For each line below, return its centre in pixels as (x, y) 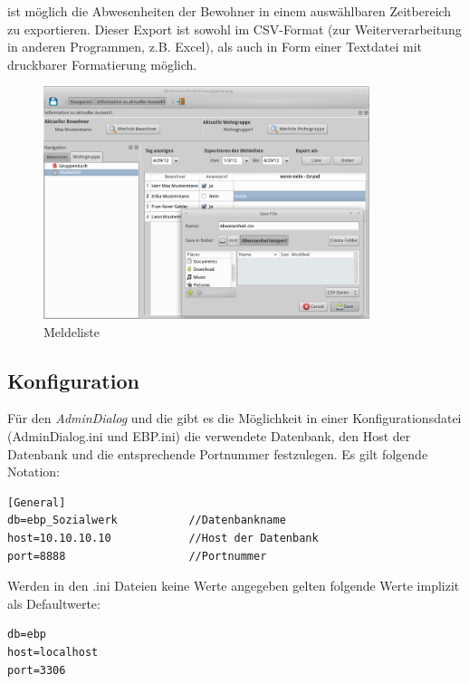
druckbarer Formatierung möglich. (102, 64)
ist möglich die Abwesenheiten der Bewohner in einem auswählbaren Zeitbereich (230, 11)
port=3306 (37, 670)
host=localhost (53, 652)
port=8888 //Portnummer (137, 556)
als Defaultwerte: (54, 603)
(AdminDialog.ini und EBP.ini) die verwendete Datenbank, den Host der (209, 436)
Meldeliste (72, 331)
